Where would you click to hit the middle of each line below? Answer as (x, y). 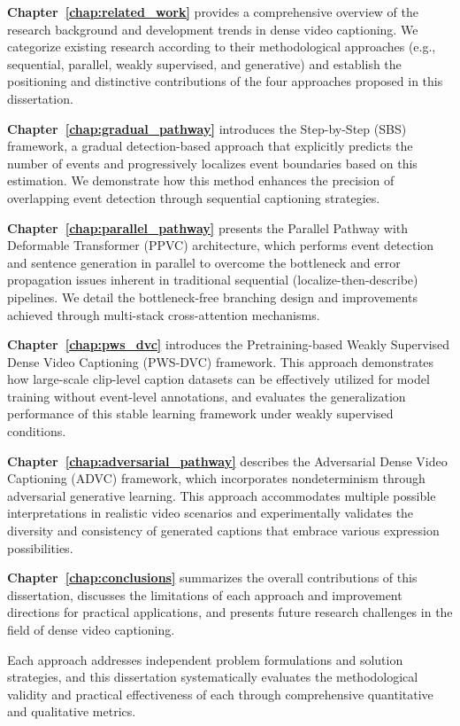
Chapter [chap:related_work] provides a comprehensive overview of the (213, 12)
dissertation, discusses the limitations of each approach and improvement (205, 594)
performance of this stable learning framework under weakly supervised (200, 414)
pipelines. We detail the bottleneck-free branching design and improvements (212, 297)
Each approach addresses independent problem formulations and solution (205, 659)
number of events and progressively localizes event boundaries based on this (212, 163)
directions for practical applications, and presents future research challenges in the (230, 612)
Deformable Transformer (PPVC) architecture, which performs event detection (221, 245)
